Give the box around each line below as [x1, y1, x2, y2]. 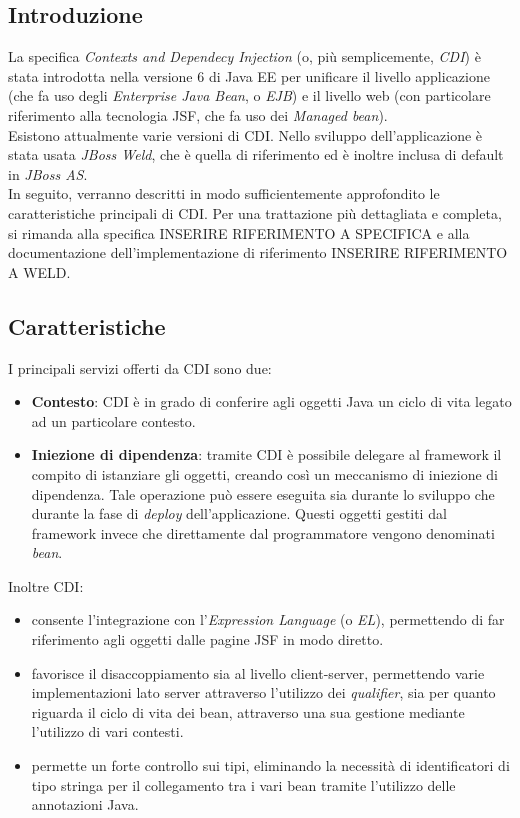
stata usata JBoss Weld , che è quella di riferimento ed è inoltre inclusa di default [8, 144, 504, 165]
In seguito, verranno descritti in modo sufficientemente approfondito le [8, 183, 440, 204]
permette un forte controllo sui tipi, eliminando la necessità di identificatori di [31, 755, 510, 776]
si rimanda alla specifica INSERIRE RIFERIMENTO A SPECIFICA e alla [8, 222, 470, 243]
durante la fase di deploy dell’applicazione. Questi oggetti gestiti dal [31, 503, 447, 524]
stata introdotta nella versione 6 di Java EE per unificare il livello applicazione [8, 65, 490, 86]
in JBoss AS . [8, 163, 88, 184]
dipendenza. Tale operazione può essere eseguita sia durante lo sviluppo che [31, 483, 495, 504]
